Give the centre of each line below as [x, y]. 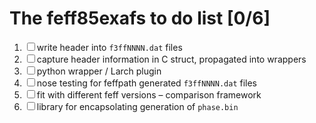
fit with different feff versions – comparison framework [149, 94]
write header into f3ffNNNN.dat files [109, 47]
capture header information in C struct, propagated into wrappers [171, 59]
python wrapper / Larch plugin [99, 71]
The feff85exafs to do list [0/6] [140, 18]
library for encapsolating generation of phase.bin [137, 106]
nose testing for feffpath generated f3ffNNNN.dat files [146, 83]
